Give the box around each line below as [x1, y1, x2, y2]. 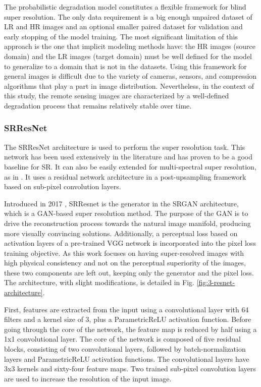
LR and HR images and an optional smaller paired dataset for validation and [4, 21, 243, 32]
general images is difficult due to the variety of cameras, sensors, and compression [4, 71, 257, 81]
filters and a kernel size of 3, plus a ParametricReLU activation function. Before [4, 314, 251, 324]
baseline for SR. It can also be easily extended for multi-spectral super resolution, [4, 161, 256, 172]
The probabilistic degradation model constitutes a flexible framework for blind [4, 2, 246, 12]
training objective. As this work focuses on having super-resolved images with [4, 247, 244, 258]
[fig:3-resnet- [196, 277, 235, 288]
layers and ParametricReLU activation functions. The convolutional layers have [4, 353, 249, 364]
